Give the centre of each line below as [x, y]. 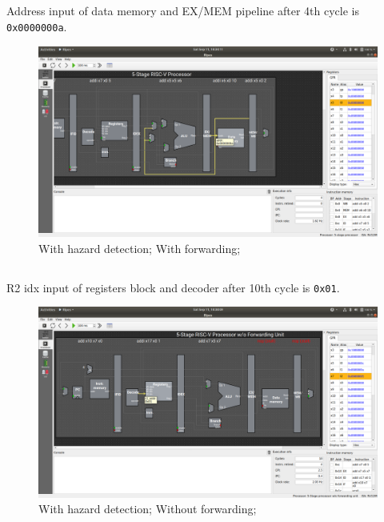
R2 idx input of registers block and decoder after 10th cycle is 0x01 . [173, 287]
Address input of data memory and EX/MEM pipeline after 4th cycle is [183, 11]
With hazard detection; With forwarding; [140, 248]
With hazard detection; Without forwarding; [148, 509]
